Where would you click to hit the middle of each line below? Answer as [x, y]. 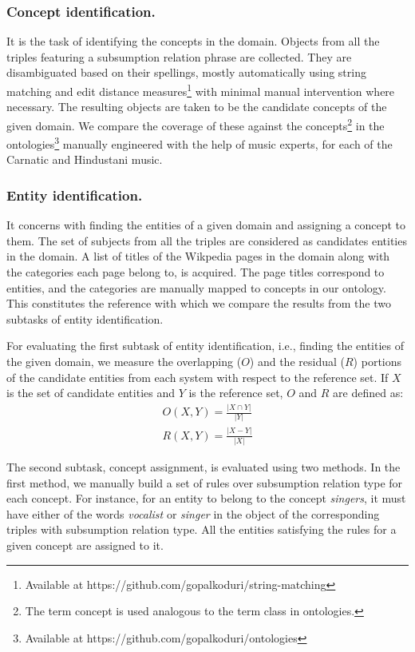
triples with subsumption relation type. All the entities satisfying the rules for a [202, 529]
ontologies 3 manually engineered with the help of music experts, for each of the [200, 143]
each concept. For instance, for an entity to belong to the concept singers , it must [206, 498]
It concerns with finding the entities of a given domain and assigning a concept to [206, 225]
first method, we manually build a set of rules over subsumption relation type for [205, 482]
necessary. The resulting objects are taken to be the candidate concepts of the [197, 107]
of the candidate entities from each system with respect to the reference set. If [198, 377]
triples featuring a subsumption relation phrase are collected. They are [179, 56]
